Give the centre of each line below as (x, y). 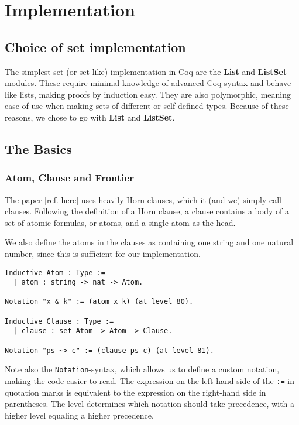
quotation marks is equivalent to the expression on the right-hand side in (135, 392)
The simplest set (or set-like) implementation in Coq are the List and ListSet (146, 71)
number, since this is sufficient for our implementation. (103, 253)
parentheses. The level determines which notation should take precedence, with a (150, 404)
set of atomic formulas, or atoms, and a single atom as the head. (120, 222)
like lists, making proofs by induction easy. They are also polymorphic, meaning (148, 94)
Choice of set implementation (95, 47)
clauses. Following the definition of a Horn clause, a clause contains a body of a (147, 211)
